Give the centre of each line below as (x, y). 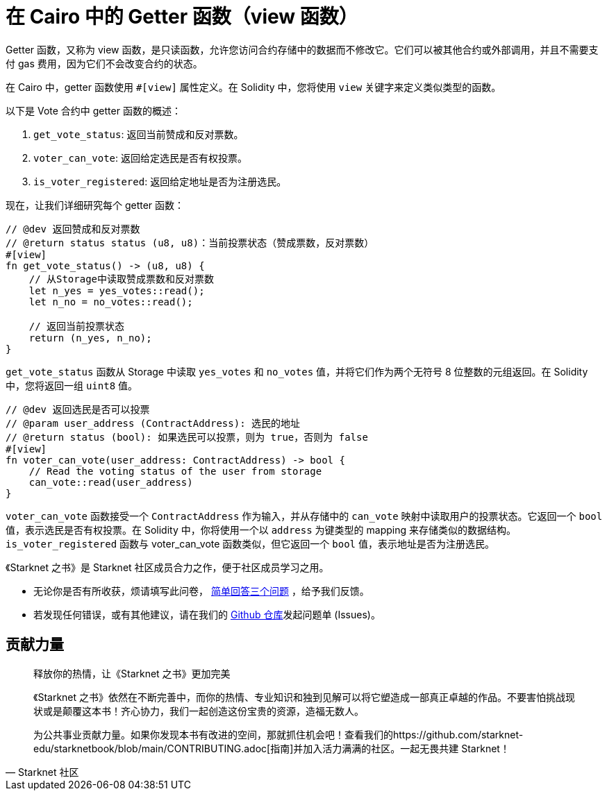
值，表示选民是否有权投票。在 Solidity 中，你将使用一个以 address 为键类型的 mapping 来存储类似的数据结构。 (261, 530)
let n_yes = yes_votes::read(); (117, 290)
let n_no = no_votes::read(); (111, 302)
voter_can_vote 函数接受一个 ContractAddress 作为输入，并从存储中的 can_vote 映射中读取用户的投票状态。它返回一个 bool (304, 516)
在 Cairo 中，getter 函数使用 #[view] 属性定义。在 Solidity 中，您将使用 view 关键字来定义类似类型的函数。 (253, 87)
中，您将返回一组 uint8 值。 (72, 385)
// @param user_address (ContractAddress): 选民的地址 (153, 423)
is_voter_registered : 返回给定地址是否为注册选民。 (160, 181)
